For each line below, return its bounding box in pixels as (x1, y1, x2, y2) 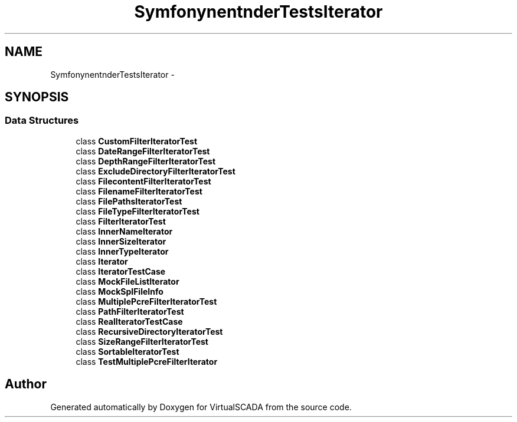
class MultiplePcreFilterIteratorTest (76, 296, 217, 306)
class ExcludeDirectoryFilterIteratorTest (76, 166, 235, 176)
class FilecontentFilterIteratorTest (76, 176, 211, 186)
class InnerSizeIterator (76, 236, 166, 246)
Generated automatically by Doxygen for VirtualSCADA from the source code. (50, 401, 352, 412)
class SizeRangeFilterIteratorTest (76, 336, 208, 347)
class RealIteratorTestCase (76, 316, 183, 327)
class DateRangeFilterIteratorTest (76, 146, 210, 156)
